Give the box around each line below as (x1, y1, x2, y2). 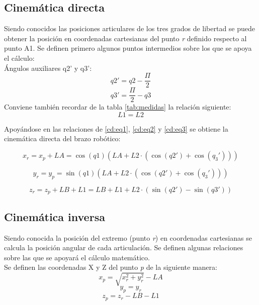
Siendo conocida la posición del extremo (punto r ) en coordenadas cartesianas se (4, 232, 252, 243)
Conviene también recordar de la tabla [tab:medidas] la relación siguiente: (4, 101, 231, 112)
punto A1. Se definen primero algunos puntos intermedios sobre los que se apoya (4, 43, 252, 53)
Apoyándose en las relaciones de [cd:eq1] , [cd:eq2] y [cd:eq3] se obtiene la (4, 123, 228, 134)
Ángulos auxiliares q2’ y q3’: (4, 62, 92, 73)
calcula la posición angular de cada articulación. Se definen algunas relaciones (4, 242, 243, 253)
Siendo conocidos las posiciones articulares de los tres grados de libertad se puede (4, 23, 255, 34)
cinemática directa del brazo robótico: (4, 133, 121, 144)
